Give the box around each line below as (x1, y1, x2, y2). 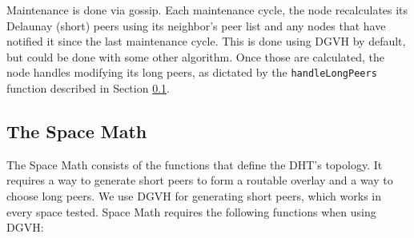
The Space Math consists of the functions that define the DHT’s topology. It (6, 156, 383, 173)
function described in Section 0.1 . (6, 80, 170, 97)
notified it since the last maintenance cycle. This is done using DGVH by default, (6, 33, 406, 50)
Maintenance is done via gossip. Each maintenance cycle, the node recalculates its (6, 2, 408, 18)
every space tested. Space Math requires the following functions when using (6, 203, 376, 220)
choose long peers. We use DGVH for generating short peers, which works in (6, 188, 382, 204)
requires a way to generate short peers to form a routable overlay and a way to (6, 172, 393, 188)
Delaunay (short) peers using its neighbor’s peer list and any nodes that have (6, 17, 386, 34)
